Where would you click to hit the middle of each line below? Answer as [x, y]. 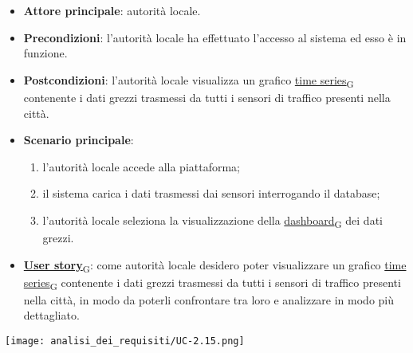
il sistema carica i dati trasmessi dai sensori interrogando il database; [211, 193]
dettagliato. [51, 315]
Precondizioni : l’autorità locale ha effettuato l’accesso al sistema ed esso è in [215, 37]
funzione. [45, 53]
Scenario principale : [79, 140]
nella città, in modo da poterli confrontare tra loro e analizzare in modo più [209, 299]
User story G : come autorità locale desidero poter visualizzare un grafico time [215, 265]
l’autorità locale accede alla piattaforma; [142, 166]
